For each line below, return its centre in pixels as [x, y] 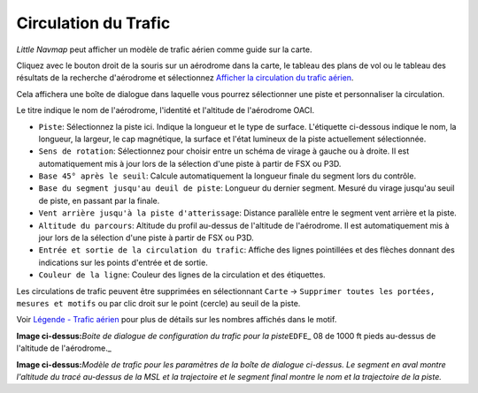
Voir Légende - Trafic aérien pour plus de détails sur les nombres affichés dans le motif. [177, 320]
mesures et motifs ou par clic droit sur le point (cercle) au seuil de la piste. [158, 303]
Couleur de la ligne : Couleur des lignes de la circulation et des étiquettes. [182, 275]
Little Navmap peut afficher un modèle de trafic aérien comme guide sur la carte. [164, 49]
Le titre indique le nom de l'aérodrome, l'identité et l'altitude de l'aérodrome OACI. [165, 110]
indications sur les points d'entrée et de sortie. [123, 262]
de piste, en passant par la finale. [99, 200]
